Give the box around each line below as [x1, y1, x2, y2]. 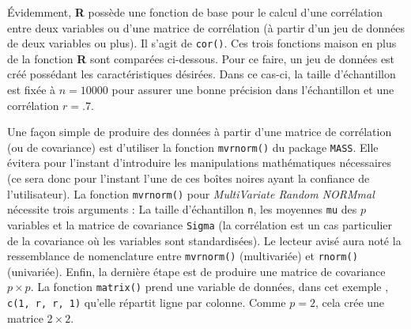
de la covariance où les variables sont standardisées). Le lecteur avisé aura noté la [7, 232, 402, 248]
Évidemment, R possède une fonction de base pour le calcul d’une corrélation [7, 4, 383, 20]
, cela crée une [315, 294, 385, 311]
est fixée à [7, 81, 56, 98]
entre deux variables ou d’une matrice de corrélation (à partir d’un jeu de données [7, 19, 405, 36]
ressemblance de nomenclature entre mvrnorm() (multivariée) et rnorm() [7, 248, 358, 264]
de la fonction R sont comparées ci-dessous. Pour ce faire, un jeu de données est [7, 50, 395, 66]
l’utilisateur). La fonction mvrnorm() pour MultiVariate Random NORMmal [7, 185, 375, 202]
